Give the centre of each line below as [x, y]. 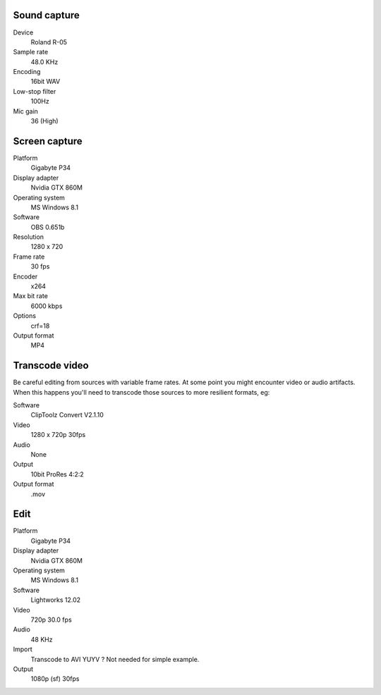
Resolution [29, 237]
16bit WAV [46, 82]
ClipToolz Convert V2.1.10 [67, 415]
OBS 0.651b [48, 227]
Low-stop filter [35, 91]
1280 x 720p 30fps [58, 435]
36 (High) [45, 121]
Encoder [25, 276]
